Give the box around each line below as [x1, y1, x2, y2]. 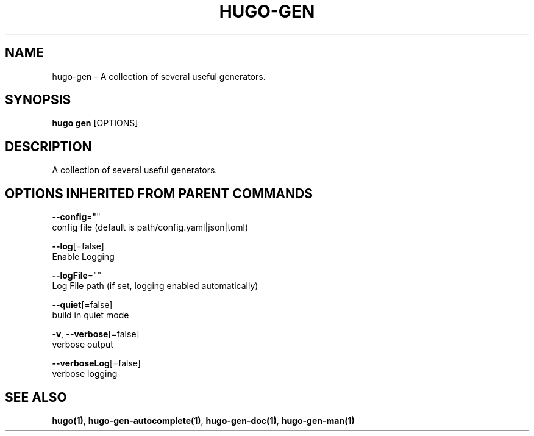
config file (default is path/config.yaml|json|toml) [52, 222, 249, 233]
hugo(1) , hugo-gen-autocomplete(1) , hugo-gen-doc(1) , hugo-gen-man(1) [52, 415, 355, 426]
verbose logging [52, 368, 118, 379]
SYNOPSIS [5, 92, 71, 108]
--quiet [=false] [52, 299, 113, 310]
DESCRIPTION [5, 138, 92, 154]
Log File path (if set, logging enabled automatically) [52, 281, 258, 291]
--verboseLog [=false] [52, 358, 141, 369]
